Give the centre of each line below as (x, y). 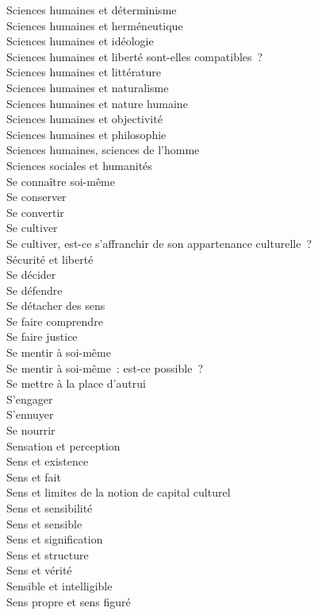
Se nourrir (31, 430)
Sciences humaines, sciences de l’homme (103, 150)
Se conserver (36, 197)
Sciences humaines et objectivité (84, 119)
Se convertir (35, 212)
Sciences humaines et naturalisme (88, 87)
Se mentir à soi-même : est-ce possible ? (105, 367)
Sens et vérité (39, 570)
